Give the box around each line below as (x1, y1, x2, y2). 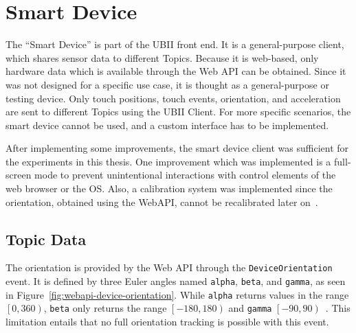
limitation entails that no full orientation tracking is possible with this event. (5, 314, 329, 329)
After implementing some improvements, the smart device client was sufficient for (5, 141, 349, 155)
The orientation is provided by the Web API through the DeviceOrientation (5, 260, 333, 275)
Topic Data (5, 228, 87, 249)
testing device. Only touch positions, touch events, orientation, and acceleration (5, 91, 341, 105)
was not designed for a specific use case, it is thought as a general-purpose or (5, 77, 329, 91)
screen (5, 168, 32, 182)
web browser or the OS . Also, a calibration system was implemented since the (5, 181, 333, 196)
